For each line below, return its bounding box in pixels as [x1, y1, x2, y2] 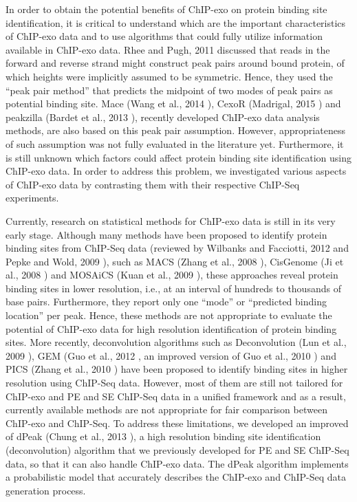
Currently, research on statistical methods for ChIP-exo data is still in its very [6, 213, 336, 228]
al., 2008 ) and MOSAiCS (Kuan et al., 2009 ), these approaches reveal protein [6, 268, 338, 282]
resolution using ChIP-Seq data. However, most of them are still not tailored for [6, 375, 343, 390]
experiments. [6, 190, 59, 205]
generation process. [6, 483, 86, 497]
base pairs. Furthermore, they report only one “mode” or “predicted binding [6, 294, 327, 309]
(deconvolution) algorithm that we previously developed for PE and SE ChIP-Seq [6, 443, 349, 457]
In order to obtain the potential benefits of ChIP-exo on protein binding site [6, 2, 327, 16]
